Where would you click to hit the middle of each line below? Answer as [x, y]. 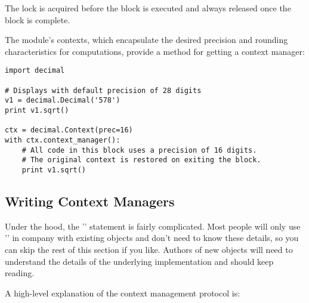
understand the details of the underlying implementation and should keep [139, 261]
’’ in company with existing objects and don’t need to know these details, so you [152, 238]
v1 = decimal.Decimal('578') [63, 101]
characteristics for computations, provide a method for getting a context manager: [155, 51]
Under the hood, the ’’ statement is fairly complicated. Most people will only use [153, 226]
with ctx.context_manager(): [63, 140]
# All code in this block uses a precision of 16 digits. [139, 150]
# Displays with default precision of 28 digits [103, 90]
